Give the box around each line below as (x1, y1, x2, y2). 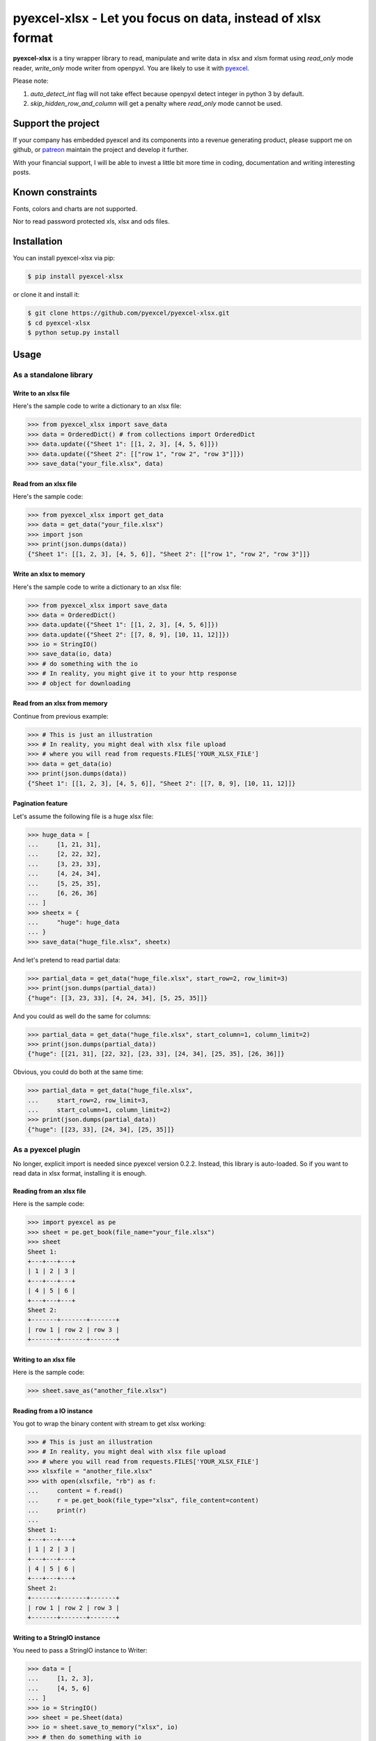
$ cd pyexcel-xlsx (27, 319, 91, 327)
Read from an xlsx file (13, 479, 77, 487)
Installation (13, 235, 63, 247)
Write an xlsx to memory (13, 570, 86, 578)
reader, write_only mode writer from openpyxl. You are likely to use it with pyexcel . (13, 63, 250, 72)
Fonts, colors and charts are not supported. (13, 204, 138, 212)
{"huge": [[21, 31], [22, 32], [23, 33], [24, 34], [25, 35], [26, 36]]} (27, 1050, 285, 1058)
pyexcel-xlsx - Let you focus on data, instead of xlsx (13, 10, 322, 26)
